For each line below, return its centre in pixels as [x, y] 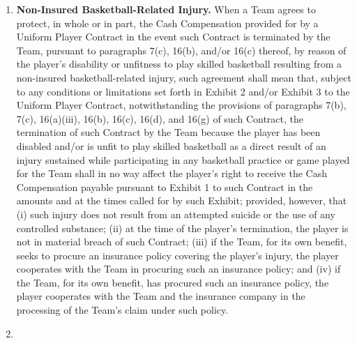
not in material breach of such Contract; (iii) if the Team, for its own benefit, [182, 242]
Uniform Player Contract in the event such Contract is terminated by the [173, 37]
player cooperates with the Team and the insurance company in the [161, 296]
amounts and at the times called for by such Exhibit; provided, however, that [182, 200]
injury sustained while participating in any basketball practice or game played [183, 159]
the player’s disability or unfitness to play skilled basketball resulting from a [179, 64]
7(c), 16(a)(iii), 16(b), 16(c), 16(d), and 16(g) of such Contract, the [160, 118]
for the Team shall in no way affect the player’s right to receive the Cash [172, 173]
